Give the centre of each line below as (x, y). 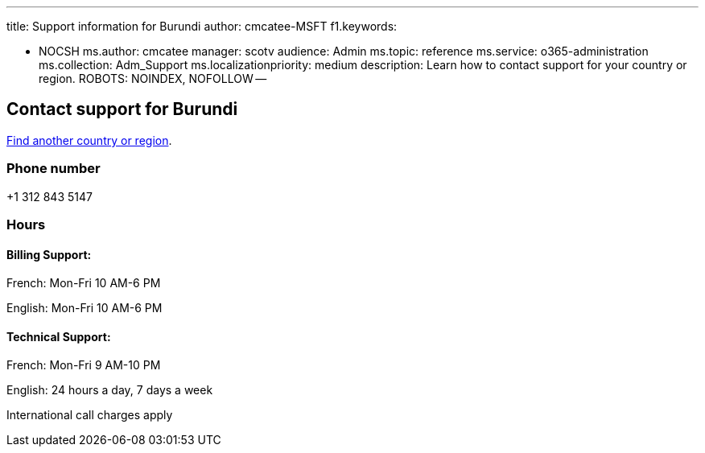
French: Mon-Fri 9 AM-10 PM (84, 365)
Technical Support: (59, 336)
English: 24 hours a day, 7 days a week (110, 390)
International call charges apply (90, 415)
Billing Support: (49, 254)
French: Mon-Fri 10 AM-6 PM (84, 283)
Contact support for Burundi (122, 109)
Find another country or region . (89, 140)
